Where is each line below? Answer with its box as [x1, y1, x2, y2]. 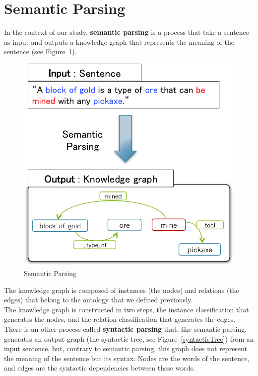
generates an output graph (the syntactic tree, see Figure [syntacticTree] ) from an [4, 333, 254, 344]
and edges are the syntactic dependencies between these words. [4, 363, 195, 373]
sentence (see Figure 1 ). [4, 46, 77, 57]
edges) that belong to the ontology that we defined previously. [4, 294, 193, 305]
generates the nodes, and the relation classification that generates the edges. [4, 314, 236, 324]
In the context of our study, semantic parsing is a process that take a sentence [4, 27, 250, 37]
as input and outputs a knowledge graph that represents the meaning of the [4, 36, 235, 47]
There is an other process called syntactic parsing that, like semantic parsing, [4, 324, 247, 334]
